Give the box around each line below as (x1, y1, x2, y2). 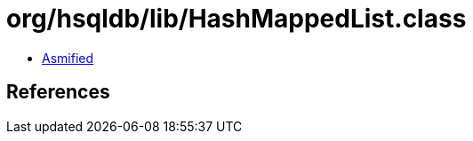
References (6, 81, 110, 104)
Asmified (42, 50, 94, 66)
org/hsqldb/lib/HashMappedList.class (6, 4, 467, 34)
